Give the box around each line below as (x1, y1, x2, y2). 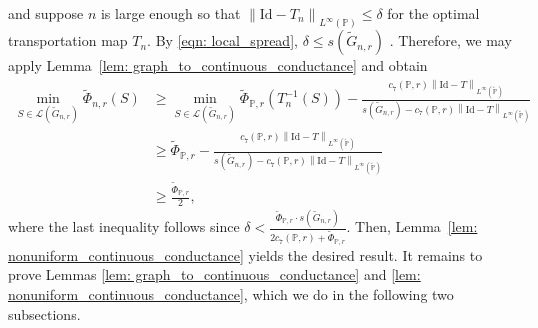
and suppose (8, 3, 84, 23)
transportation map (8, 30, 128, 51)
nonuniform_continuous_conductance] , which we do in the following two (8, 283, 454, 304)
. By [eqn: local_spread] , (147, 30, 298, 51)
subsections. (8, 303, 81, 324)
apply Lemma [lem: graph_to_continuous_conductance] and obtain (8, 55, 428, 76)
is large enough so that (100, 3, 241, 23)
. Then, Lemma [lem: (346, 216, 478, 237)
